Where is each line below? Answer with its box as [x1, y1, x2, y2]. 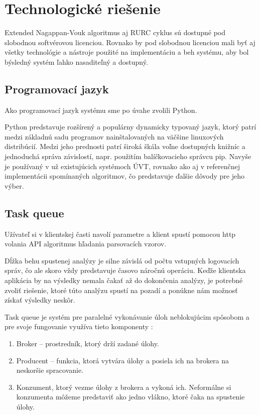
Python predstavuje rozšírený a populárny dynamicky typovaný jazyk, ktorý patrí [5, 121, 256, 132]
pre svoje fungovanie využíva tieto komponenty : [5, 321, 153, 332]
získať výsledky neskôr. [5, 295, 75, 305]
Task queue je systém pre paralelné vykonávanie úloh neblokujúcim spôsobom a [5, 311, 249, 322]
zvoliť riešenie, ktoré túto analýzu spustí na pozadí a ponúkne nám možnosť [5, 285, 238, 295]
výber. [5, 180, 24, 191]
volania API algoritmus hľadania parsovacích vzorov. [5, 238, 167, 249]
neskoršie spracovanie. [16, 365, 84, 375]
